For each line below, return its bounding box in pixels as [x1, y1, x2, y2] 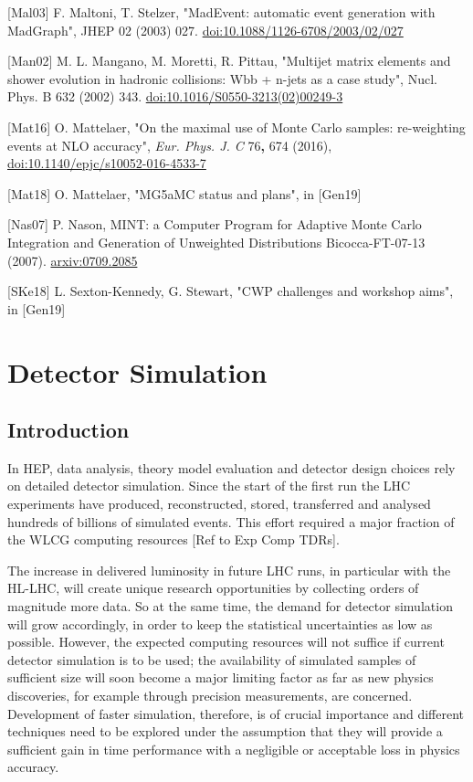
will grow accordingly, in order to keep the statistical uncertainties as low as [7, 614, 433, 633]
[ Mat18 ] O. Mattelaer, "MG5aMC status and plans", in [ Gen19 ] [7, 184, 362, 203]
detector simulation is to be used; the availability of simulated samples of [7, 650, 416, 669]
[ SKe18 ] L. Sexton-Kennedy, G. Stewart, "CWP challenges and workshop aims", [7, 281, 454, 301]
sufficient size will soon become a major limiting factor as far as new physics [7, 668, 434, 687]
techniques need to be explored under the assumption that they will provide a [7, 722, 443, 741]
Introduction [7, 416, 130, 444]
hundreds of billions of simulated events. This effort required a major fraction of [7, 512, 455, 531]
